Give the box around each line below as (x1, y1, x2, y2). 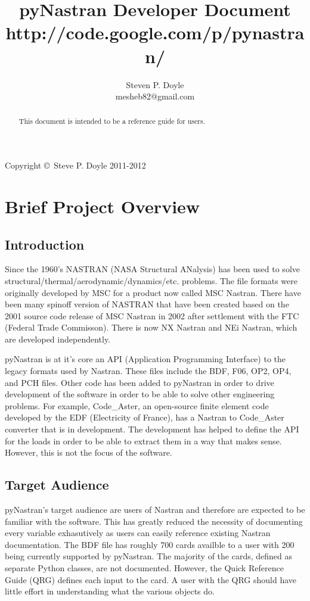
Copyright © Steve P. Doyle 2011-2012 (5, 159, 146, 172)
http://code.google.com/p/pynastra (5, 20, 305, 45)
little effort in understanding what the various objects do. (5, 585, 215, 597)
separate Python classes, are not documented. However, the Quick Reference (5, 561, 284, 574)
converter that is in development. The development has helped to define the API (5, 423, 299, 435)
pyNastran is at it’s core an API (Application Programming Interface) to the (5, 353, 286, 365)
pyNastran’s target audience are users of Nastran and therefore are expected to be (5, 503, 305, 516)
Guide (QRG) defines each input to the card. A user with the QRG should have (5, 573, 297, 586)
